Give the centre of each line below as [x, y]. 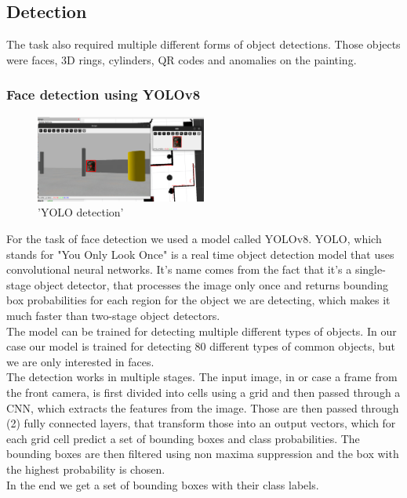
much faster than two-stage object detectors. [113, 316]
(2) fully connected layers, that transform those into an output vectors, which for [201, 423]
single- [370, 269]
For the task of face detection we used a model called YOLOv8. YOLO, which [194, 239]
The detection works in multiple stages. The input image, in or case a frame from [202, 377]
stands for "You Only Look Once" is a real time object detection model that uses [200, 254]
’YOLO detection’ [81, 212]
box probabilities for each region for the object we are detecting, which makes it [198, 300]
